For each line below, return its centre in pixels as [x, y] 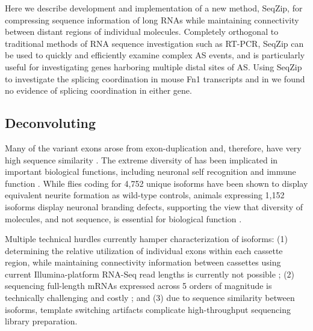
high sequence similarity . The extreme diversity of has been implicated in [141, 159]
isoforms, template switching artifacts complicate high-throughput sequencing [148, 309]
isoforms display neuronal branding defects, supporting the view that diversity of [154, 206]
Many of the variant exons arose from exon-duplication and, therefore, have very [153, 147]
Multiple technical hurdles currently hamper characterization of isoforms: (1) [146, 239]
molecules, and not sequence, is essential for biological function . [123, 218]
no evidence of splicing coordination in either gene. [98, 90]
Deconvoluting [50, 123]
